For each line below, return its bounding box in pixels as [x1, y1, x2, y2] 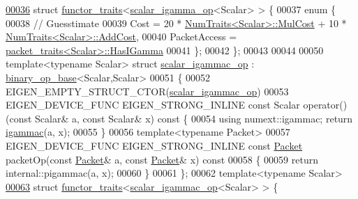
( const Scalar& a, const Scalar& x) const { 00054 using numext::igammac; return [6, 111, 353, 125]
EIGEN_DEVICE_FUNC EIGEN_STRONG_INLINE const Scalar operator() [6, 97, 348, 112]
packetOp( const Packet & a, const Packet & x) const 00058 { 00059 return [6, 152, 318, 166]
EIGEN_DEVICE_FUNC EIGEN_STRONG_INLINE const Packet [6, 138, 303, 152]
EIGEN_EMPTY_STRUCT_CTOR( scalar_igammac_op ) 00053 [6, 83, 289, 98]
